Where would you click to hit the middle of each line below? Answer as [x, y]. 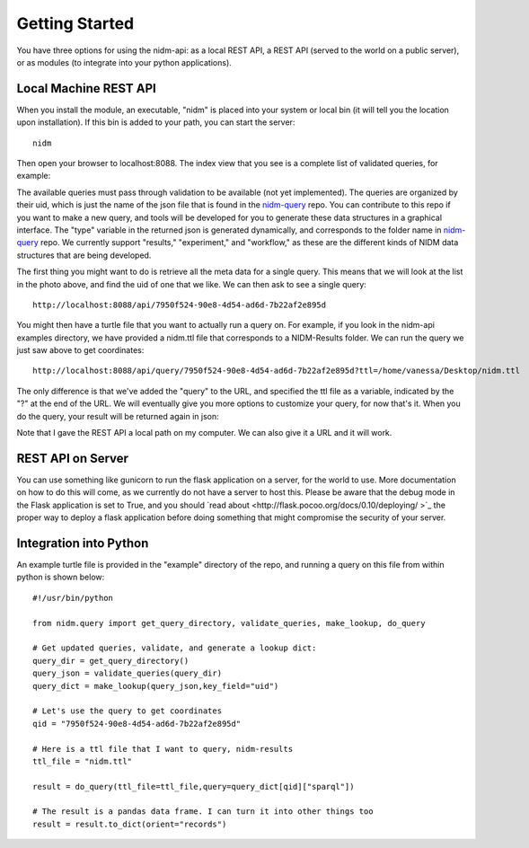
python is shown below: [61, 577]
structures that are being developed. [84, 255]
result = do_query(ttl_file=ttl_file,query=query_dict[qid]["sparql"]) [194, 786]
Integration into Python [83, 543]
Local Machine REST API [86, 88]
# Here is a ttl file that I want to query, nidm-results [163, 749]
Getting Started [75, 23]
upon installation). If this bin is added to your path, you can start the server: [156, 122]
